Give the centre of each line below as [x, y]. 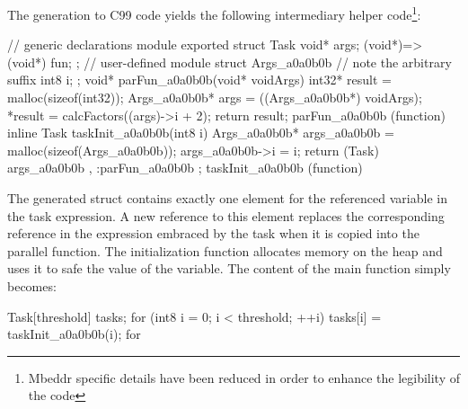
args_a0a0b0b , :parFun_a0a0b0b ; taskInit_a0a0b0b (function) [185, 168]
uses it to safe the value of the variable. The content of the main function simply [229, 268]
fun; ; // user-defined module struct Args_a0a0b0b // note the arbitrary [251, 62]
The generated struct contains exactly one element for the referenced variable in [227, 198]
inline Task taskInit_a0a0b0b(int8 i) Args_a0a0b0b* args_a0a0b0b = [201, 133]
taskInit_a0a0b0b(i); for [74, 334]
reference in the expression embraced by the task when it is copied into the [213, 233]
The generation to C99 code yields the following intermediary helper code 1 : [214, 13]
